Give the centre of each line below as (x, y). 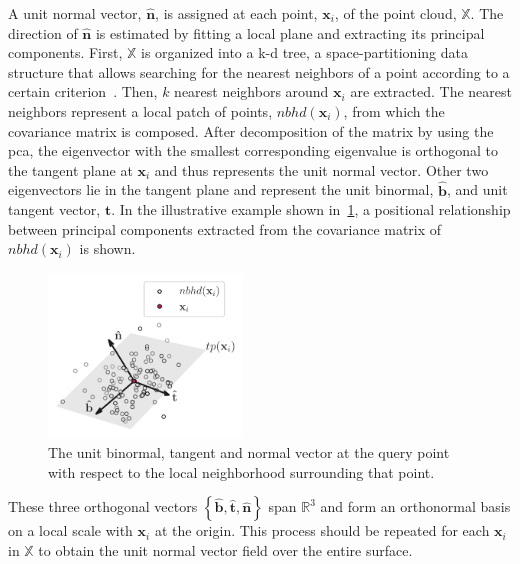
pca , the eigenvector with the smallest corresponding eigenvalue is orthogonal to (253, 150)
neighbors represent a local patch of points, (140, 110)
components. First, (65, 52)
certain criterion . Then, (83, 91)
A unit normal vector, (75, 13)
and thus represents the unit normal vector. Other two (321, 169)
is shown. (107, 248)
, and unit (477, 189)
